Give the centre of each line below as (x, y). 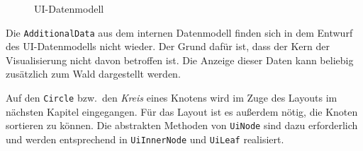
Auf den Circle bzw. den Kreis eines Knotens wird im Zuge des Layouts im (172, 98)
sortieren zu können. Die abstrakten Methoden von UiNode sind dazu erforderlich (182, 125)
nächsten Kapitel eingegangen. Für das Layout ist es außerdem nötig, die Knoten (182, 111)
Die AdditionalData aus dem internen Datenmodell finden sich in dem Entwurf (179, 32)
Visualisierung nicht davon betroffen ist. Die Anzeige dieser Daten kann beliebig (180, 60)
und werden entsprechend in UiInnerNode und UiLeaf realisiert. (145, 139)
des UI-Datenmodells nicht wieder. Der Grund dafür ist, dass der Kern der (168, 46)
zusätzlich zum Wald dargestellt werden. (93, 74)
